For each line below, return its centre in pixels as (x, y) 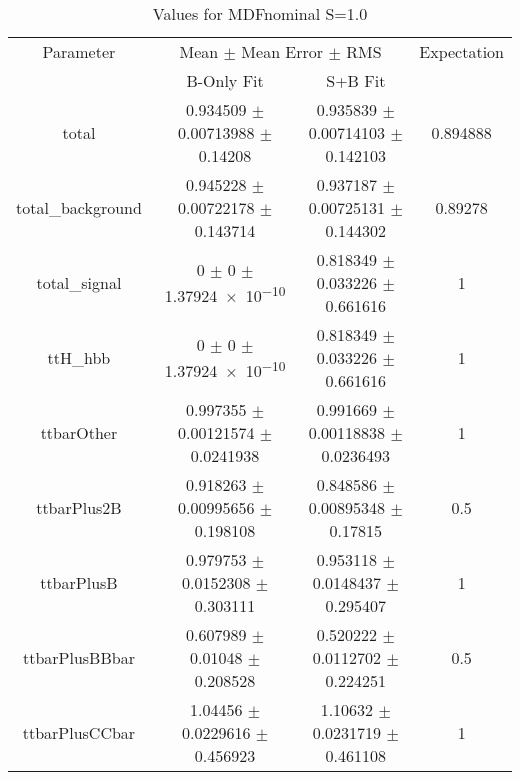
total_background (79, 207)
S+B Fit (356, 80)
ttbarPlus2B (79, 507)
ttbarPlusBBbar (78, 657)
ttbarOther (79, 432)
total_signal (79, 282)
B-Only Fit (225, 80)
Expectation (461, 51)
